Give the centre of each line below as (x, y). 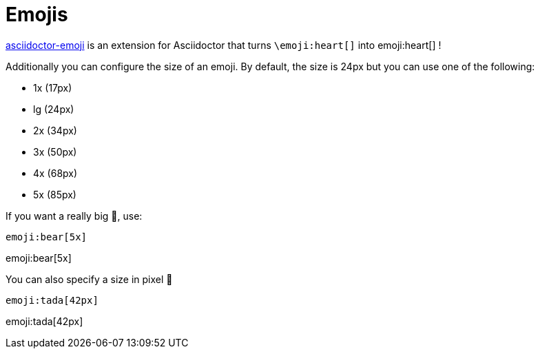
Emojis (37, 14)
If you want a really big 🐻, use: (74, 216)
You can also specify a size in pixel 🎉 (89, 279)
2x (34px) (55, 130)
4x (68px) (55, 173)
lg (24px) (54, 109)
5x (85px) (55, 194)
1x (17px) (53, 87)
